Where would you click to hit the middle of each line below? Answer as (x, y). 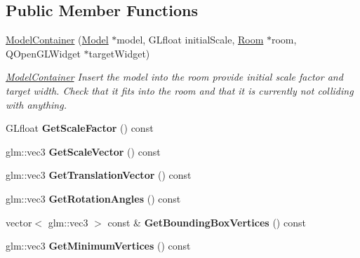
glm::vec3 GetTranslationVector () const (99, 175)
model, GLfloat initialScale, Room (190, 40)
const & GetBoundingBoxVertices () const (207, 222)
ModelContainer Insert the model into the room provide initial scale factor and (174, 77)
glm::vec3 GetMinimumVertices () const (98, 246)
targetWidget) (119, 53)
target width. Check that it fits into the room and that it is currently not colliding (180, 90)
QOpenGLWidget (43, 53)
